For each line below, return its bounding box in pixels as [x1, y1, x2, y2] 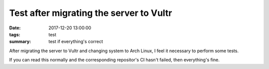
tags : [9, 31, 20, 37]
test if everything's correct [48, 39, 103, 45]
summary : [9, 39, 31, 45]
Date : [9, 25, 21, 31]
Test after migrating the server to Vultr [9, 7, 172, 18]
